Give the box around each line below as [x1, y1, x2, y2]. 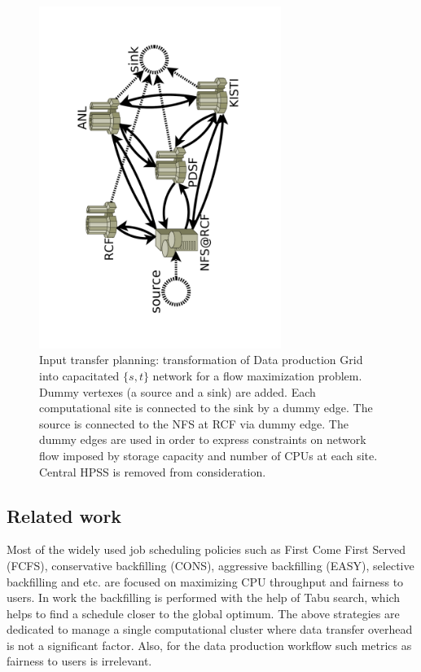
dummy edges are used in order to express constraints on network [39, 431, 366, 448]
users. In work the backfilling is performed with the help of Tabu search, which [7, 589, 401, 606]
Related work [7, 503, 122, 528]
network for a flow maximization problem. [152, 367, 362, 384]
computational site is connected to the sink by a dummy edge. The [39, 399, 373, 416]
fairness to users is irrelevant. [7, 652, 152, 670]
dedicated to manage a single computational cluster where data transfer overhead [7, 621, 413, 638]
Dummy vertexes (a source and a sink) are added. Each [39, 383, 316, 400]
